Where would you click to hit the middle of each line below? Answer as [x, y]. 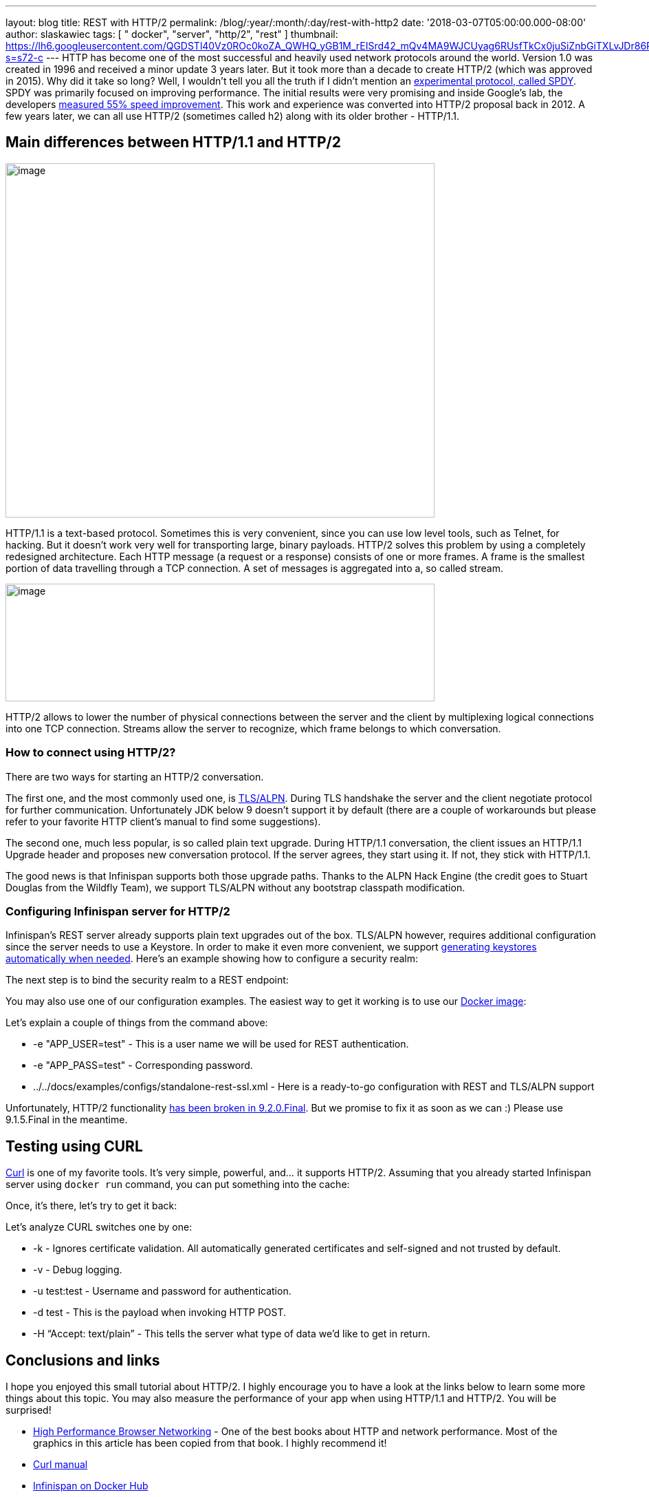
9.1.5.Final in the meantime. [67, 1120]
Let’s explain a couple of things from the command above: [137, 1023]
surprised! [29, 1410]
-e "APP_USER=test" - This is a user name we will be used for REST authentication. [221, 1044]
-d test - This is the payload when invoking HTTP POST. [160, 1313]
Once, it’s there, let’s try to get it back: [91, 1206]
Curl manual [60, 1465]
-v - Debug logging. [78, 1270]
